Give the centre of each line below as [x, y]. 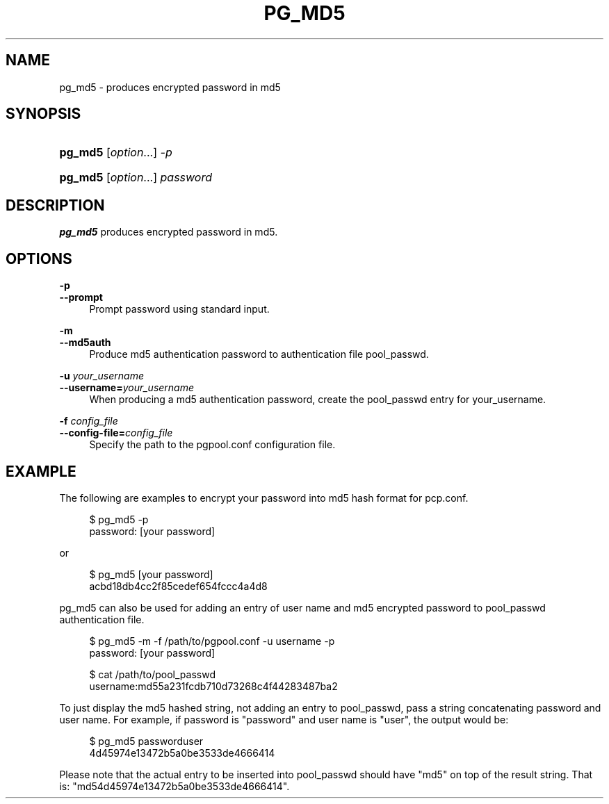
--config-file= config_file [116, 433]
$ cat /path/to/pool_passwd [152, 674]
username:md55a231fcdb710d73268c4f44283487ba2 [213, 686]
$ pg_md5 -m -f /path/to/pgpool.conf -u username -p [212, 641]
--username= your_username [127, 388]
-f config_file [89, 421]
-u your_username [101, 376]
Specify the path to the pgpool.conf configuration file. [212, 445]
